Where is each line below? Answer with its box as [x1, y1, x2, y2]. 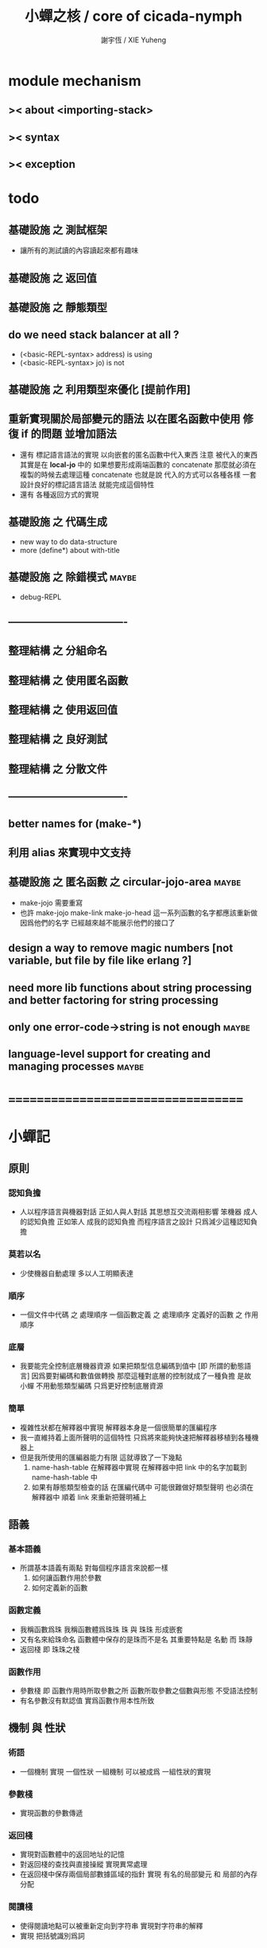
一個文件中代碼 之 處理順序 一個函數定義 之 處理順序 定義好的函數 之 [19, 1310, 243, 1319]
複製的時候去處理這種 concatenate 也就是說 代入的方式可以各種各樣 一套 [19, 469, 257, 479]
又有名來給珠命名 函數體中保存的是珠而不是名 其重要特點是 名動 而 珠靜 [19, 1634, 253, 1644]
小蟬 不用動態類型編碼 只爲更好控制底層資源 [19, 1381, 164, 1391]
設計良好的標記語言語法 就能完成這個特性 [19, 479, 155, 489]
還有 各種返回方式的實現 [19, 489, 99, 499]
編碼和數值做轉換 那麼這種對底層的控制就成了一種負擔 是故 [59, 1371, 252, 1381]
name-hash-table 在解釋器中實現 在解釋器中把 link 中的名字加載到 [31, 1462, 247, 1472]
